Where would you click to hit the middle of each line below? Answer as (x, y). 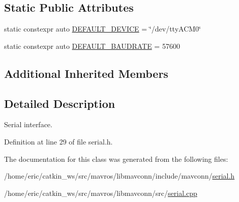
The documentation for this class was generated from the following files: (116, 158)
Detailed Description (60, 103)
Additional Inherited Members (86, 73)
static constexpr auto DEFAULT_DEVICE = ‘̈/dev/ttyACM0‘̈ (102, 29)
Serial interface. (28, 124)
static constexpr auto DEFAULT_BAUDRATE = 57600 (92, 46)
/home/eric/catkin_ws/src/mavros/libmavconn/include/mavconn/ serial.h (119, 176)
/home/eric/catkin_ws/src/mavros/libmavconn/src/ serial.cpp (101, 193)
